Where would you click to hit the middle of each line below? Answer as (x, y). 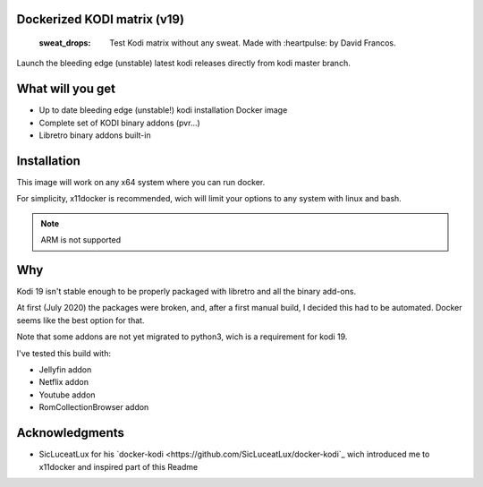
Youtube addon (67, 395)
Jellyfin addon (65, 370)
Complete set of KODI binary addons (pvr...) (119, 123)
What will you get (66, 89)
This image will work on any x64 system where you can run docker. (141, 182)
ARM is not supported (81, 240)
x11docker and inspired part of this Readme (119, 466)
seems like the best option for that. (80, 320)
